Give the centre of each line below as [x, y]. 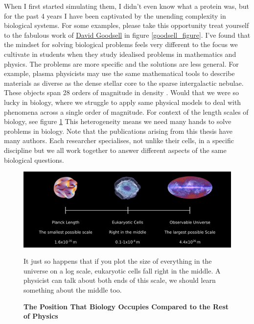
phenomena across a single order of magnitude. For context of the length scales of [126, 112]
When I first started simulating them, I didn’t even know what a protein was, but [127, 6]
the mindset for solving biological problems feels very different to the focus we [121, 44]
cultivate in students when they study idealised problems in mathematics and [120, 54]
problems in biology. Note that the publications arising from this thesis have [118, 131]
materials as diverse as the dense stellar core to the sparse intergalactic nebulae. [124, 83]
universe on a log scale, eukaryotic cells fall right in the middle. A [122, 270]
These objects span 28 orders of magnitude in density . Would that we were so [122, 92]
